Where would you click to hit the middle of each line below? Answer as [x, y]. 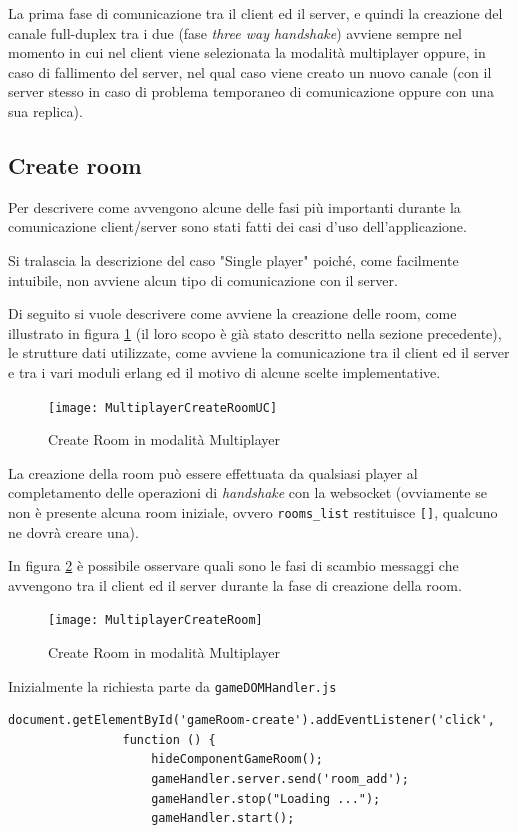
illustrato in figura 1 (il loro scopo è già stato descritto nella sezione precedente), [255, 332]
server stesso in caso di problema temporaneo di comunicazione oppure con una [251, 91]
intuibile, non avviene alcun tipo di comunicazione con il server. [203, 279]
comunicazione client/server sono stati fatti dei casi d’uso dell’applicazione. [237, 226]
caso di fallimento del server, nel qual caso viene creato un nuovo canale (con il [250, 71]
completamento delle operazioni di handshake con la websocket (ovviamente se [247, 492]
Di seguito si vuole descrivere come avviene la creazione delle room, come [232, 313]
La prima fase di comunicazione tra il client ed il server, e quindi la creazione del [255, 13]
